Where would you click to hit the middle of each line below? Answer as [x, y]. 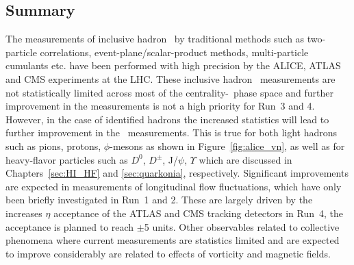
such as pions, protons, [53, 146]
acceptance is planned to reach [70, 226]
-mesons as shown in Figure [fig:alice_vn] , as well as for [227, 146]
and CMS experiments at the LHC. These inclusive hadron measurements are [170, 78]
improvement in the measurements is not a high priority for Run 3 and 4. [160, 106]
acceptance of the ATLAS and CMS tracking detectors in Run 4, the [199, 213]
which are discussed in [245, 159]
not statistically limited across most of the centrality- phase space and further [170, 92]
